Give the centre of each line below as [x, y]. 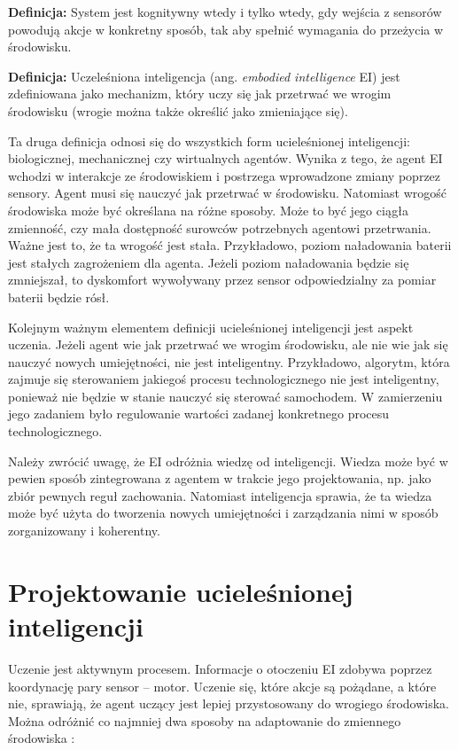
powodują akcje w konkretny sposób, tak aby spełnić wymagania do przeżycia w [226, 29]
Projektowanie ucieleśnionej [181, 591]
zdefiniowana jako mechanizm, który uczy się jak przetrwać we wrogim [200, 94]
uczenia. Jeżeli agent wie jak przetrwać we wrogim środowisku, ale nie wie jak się [228, 344]
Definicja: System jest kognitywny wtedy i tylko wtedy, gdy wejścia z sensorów [225, 12]
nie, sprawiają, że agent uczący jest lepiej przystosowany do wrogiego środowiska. [229, 703]
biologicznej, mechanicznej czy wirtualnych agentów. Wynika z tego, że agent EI [225, 158]
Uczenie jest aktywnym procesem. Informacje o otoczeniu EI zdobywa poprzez [220, 668]
